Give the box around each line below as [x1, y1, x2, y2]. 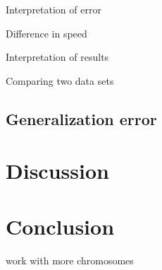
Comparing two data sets [6, 73, 114, 88]
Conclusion [6, 211, 115, 240]
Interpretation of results [6, 49, 109, 64]
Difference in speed [6, 25, 87, 40]
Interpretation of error [6, 2, 101, 16]
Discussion [6, 156, 109, 185]
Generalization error [6, 107, 157, 129]
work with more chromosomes [6, 252, 134, 267]
